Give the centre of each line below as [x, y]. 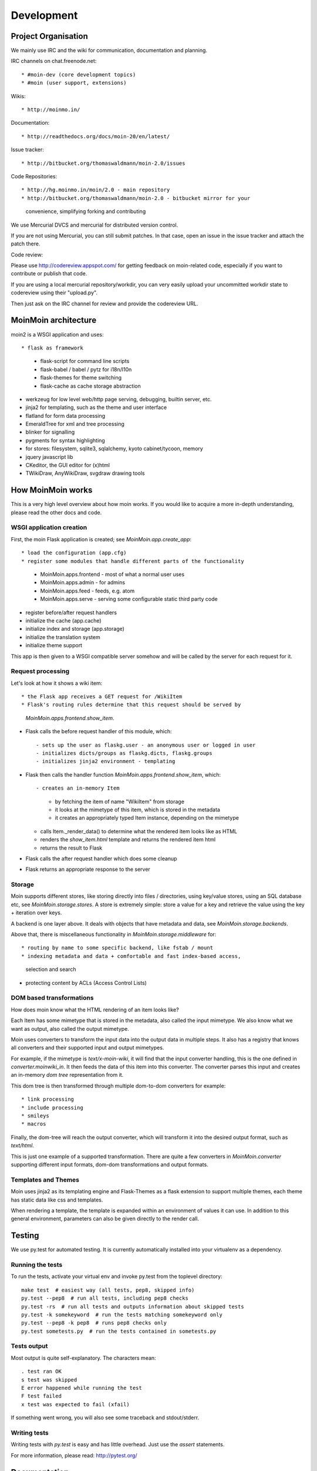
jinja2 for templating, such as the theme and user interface [96, 407]
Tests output [29, 1346]
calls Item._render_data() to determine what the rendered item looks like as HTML [139, 831]
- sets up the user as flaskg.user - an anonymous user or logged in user [146, 745]
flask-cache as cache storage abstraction [90, 386]
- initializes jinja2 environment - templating [106, 761]
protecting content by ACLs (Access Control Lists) [86, 983]
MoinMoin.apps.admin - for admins [83, 583]
